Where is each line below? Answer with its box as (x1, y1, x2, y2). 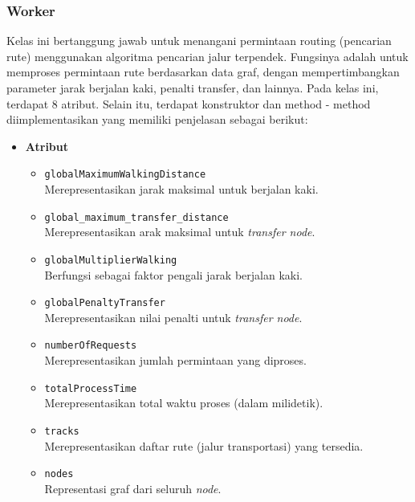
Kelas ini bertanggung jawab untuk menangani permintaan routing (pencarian (6, 32, 392, 49)
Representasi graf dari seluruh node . (44, 480, 222, 496)
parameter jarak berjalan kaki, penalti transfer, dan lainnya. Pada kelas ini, (6, 80, 379, 96)
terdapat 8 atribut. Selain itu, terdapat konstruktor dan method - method (6, 95, 371, 112)
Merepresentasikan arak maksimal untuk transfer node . (44, 223, 315, 240)
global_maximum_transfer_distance (44, 211, 229, 223)
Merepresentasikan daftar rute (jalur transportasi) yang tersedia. (44, 437, 364, 454)
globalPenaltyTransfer (44, 297, 165, 309)
